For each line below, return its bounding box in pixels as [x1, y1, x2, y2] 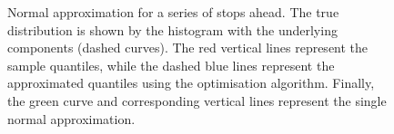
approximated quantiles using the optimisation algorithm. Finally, [7, 73, 375, 92]
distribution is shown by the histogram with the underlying [7, 20, 338, 39]
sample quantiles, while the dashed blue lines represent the [7, 55, 335, 74]
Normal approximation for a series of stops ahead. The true [7, 3, 339, 21]
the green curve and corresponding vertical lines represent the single [7, 91, 387, 110]
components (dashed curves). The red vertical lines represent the [7, 38, 369, 57]
